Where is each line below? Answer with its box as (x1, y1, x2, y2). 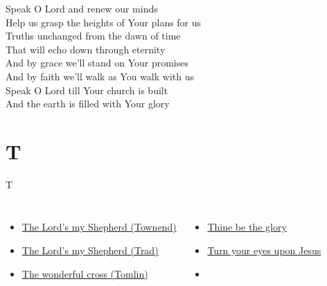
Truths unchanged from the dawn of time (6, 28, 181, 43)
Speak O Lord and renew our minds (6, 1, 158, 15)
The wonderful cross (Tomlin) (21, 266, 148, 280)
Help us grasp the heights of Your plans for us (6, 15, 202, 29)
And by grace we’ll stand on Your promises (6, 55, 189, 70)
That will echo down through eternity (6, 42, 166, 56)
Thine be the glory (207, 220, 287, 234)
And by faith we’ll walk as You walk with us (6, 69, 194, 83)
